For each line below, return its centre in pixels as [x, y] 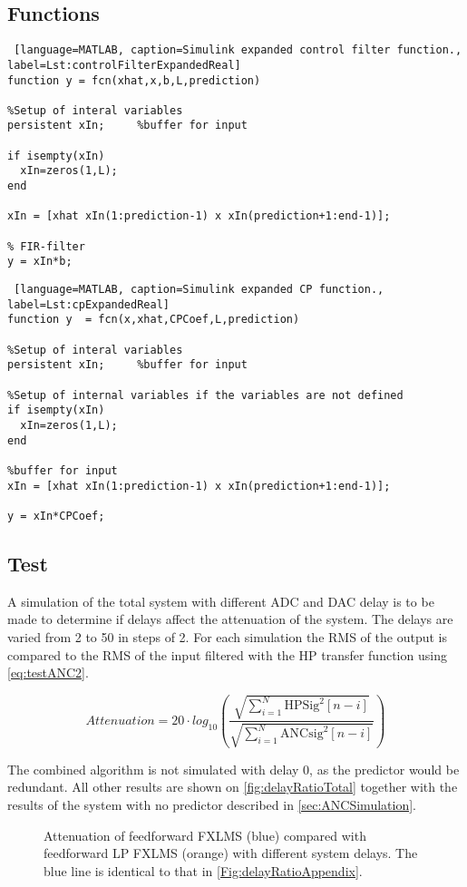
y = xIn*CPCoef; [56, 516]
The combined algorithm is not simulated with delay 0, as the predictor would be [233, 769]
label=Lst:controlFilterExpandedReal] [124, 65]
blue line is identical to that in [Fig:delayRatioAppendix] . [203, 870]
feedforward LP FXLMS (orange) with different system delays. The [231, 853]
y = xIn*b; [40, 262]
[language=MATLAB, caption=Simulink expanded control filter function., [238, 50]
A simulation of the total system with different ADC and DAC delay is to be [221, 601]
